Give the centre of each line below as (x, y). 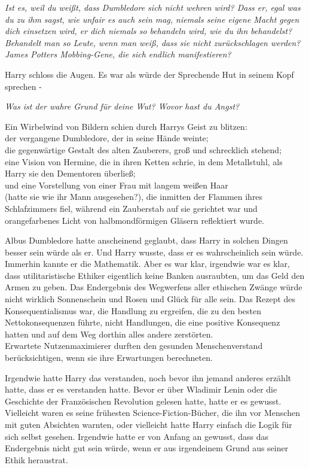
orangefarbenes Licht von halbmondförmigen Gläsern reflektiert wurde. (134, 220)
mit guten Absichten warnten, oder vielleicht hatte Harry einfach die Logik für (149, 424)
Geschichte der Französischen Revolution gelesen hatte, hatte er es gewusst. (143, 401)
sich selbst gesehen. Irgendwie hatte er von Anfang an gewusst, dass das (137, 436)
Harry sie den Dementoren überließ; (70, 173)
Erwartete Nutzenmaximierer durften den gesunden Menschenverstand (134, 346)
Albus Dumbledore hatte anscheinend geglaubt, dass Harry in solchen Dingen (146, 240)
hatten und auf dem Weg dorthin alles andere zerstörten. (109, 334)
